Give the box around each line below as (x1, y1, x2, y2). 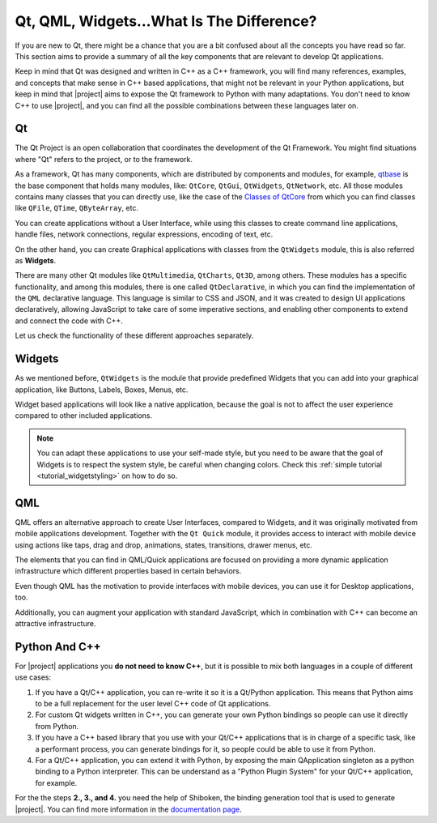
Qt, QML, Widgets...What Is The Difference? (15, 12, 317, 30)
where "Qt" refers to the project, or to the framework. (15, 154, 193, 164)
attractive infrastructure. (15, 618, 96, 628)
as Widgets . (15, 255, 57, 265)
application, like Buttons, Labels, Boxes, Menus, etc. (15, 385, 189, 394)
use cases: (15, 672, 52, 682)
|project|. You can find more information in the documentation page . (15, 804, 242, 814)
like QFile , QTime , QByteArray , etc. (15, 203, 139, 213)
